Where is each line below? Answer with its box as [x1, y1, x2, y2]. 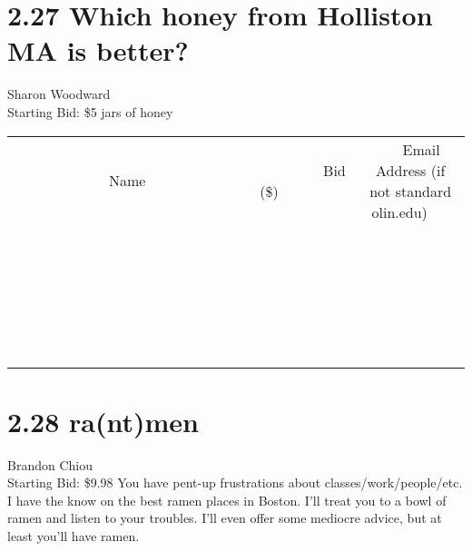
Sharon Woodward [7, 84, 111, 103]
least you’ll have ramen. [7, 526, 140, 545]
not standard [369, 180, 452, 202]
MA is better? [7, 32, 189, 69]
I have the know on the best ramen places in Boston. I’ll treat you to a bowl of [7, 490, 447, 509]
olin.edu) [371, 201, 428, 222]
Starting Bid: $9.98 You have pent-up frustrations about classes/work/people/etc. [7, 473, 463, 492]
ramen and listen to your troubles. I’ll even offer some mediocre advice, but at [7, 508, 442, 527]
